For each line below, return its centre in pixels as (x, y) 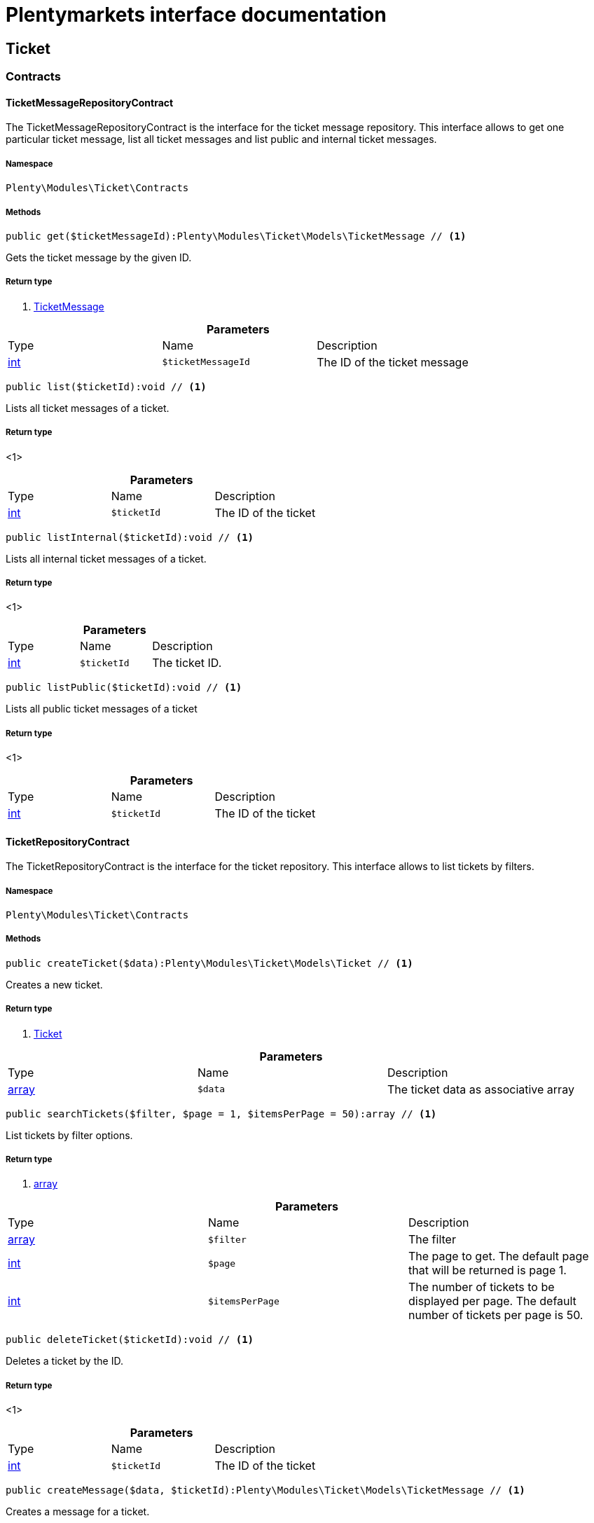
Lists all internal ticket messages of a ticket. (106, 558)
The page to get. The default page (498, 1256)
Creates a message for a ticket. (78, 1512)
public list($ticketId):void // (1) (106, 386)
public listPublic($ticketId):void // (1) (124, 688)
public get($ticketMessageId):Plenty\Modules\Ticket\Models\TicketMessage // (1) (236, 236)
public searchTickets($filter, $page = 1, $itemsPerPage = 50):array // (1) (221, 1114)
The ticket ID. (187, 663)
